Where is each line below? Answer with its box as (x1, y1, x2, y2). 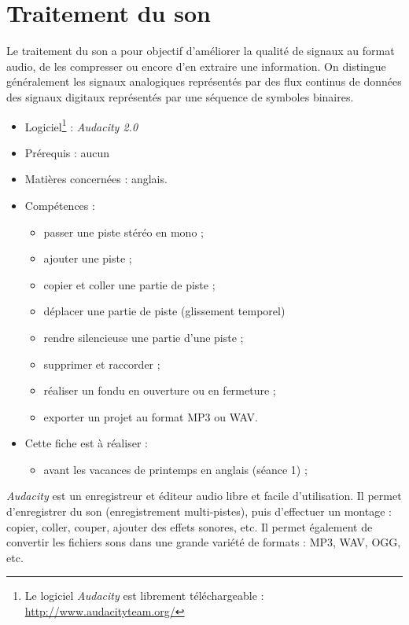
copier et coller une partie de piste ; (43, 276, 216, 292)
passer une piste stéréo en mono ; (43, 223, 204, 240)
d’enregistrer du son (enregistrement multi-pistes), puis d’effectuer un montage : (6, 503, 392, 520)
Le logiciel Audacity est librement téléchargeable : (24, 587, 264, 604)
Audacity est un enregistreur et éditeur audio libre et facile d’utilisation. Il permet (6, 487, 402, 504)
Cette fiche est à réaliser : (24, 435, 148, 451)
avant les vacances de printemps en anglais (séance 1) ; (43, 461, 308, 477)
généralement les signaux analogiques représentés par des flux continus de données (6, 73, 402, 90)
